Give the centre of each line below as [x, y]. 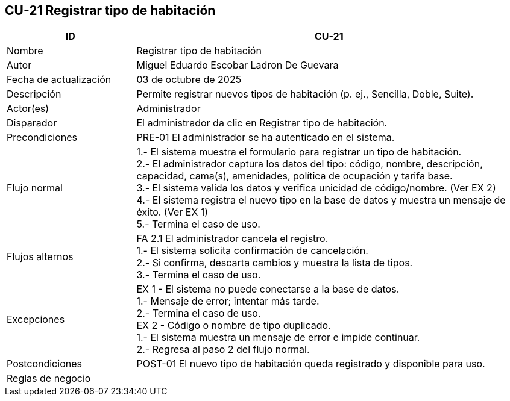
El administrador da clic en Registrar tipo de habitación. [262, 123]
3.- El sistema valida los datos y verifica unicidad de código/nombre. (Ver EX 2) [316, 188]
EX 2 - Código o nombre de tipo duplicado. [234, 325]
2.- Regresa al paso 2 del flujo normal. [223, 350]
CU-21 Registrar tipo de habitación [110, 11]
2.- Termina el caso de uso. [199, 313]
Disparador [32, 123]
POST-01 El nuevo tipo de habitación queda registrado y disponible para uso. [311, 364]
